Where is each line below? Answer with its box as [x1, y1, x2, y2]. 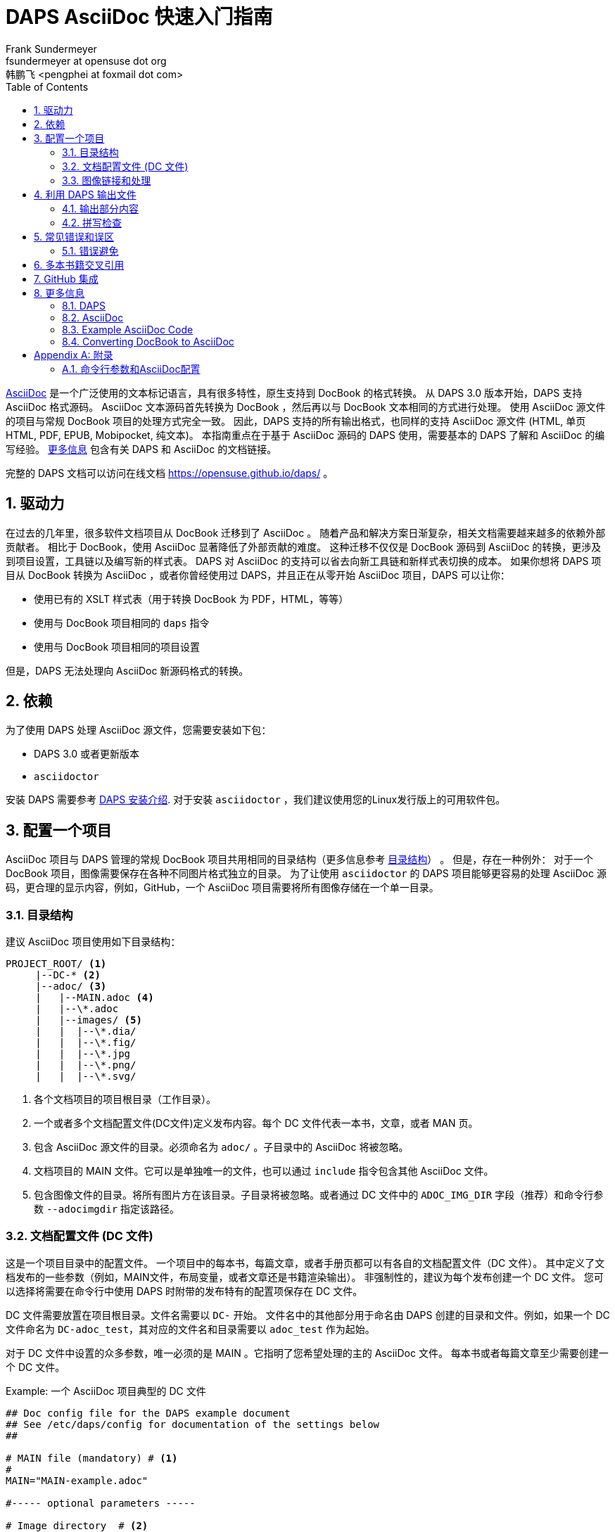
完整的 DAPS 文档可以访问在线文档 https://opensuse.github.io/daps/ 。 [6, 466, 334, 479]
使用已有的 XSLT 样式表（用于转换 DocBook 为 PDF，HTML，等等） [34, 592, 349, 605]
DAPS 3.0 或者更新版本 [34, 748, 139, 760]
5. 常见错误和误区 [34, 230, 114, 243]
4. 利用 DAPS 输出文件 [34, 188, 137, 200]
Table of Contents [6, 80, 89, 93]
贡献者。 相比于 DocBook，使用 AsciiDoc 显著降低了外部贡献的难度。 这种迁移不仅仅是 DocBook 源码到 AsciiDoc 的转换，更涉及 [6, 540, 602, 553]
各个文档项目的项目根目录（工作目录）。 [34, 1093, 216, 1106]
